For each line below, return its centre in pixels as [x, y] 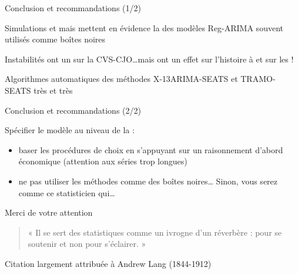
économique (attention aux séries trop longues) [103, 161]
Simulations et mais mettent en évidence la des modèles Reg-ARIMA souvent [144, 27]
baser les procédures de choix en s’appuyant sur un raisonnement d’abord [151, 149]
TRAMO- [258, 79]
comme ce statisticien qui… [67, 192]
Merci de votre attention [49, 212]
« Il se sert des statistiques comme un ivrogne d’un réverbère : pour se [155, 232]
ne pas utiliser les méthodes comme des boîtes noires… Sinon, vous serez [148, 181]
